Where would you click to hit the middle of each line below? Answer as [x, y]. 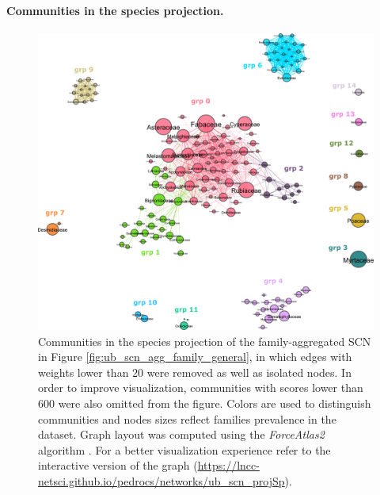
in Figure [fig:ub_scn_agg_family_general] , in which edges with [195, 357]
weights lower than [84, 372]
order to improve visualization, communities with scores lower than [201, 388]
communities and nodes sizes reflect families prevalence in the [187, 418]
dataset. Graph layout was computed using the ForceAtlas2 [181, 434]
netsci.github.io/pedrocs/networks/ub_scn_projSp [161, 481]
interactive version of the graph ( [118, 465]
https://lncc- [228, 465]
